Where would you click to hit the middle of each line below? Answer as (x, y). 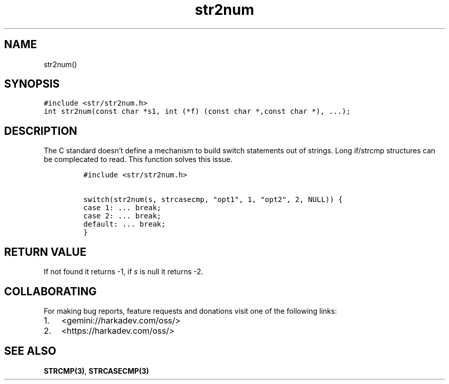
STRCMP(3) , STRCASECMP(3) (96, 371)
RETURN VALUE (45, 252)
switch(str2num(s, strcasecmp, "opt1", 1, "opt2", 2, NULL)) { (213, 200)
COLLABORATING (50, 291)
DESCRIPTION (41, 131)
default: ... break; (124, 224)
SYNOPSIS (32, 84)
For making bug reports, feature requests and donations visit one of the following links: (190, 311)
